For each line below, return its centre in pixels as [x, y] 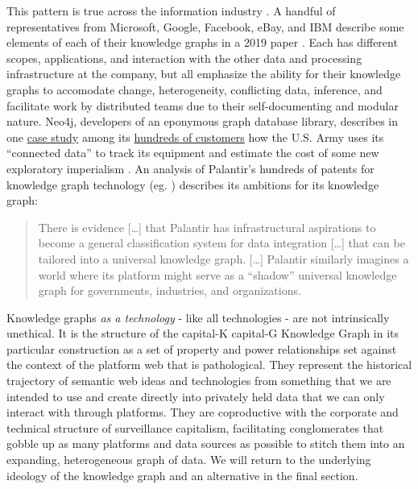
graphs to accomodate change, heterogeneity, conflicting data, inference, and [195, 89]
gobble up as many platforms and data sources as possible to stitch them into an [206, 443]
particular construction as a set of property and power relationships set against [202, 348]
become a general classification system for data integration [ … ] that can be [221, 243]
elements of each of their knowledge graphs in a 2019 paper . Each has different [202, 42]
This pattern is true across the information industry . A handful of [171, 10]
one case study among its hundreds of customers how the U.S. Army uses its [195, 137]
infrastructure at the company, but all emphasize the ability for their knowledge [204, 74]
